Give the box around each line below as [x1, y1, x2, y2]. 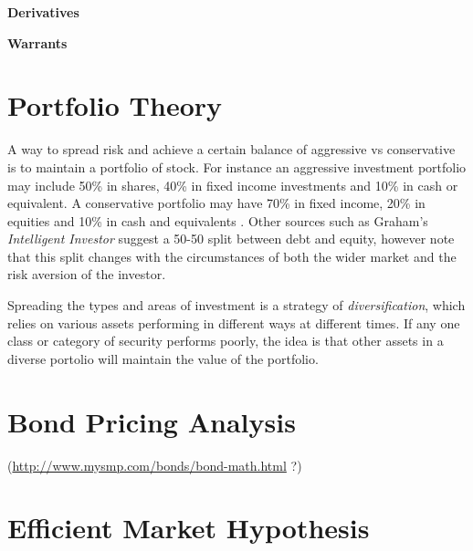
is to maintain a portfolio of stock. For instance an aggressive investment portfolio [7, 157, 467, 176]
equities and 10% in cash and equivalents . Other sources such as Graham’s [7, 211, 428, 230]
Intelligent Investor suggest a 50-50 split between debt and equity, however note [7, 229, 455, 248]
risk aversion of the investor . [7, 265, 166, 284]
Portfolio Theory [7, 87, 223, 124]
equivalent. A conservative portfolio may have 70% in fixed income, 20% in [7, 193, 426, 213]
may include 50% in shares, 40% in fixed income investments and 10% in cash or [7, 175, 458, 194]
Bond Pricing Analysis [7, 402, 296, 440]
